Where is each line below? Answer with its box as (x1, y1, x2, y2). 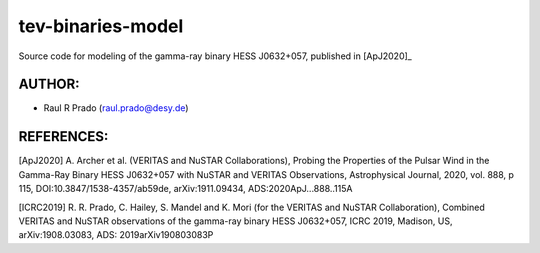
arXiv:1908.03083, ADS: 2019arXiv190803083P (18, 229, 214, 241)
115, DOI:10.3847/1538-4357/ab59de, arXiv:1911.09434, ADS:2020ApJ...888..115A (18, 183, 353, 195)
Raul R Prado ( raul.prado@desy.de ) (43, 102, 189, 114)
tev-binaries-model (18, 15, 184, 37)
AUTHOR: (18, 76, 80, 93)
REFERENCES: (18, 128, 109, 145)
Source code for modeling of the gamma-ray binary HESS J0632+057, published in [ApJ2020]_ (18, 50, 412, 62)
